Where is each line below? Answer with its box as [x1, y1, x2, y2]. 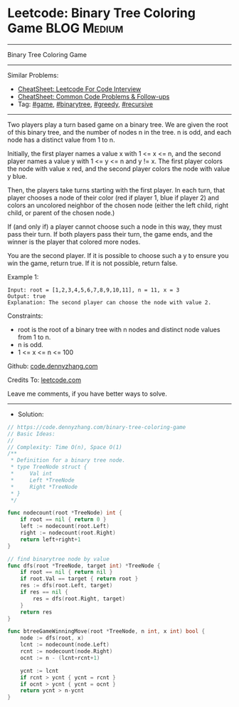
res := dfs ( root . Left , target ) [20, 582, 113, 589]
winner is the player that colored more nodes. [7, 237, 141, 246]
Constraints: [7, 311, 43, 320]
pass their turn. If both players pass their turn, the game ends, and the [7, 229, 213, 238]
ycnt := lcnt [20, 667, 59, 674]
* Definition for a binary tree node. [10, 457, 126, 464]
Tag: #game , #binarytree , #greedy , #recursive [17, 100, 154, 108]
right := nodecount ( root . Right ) [20, 530, 116, 537]
